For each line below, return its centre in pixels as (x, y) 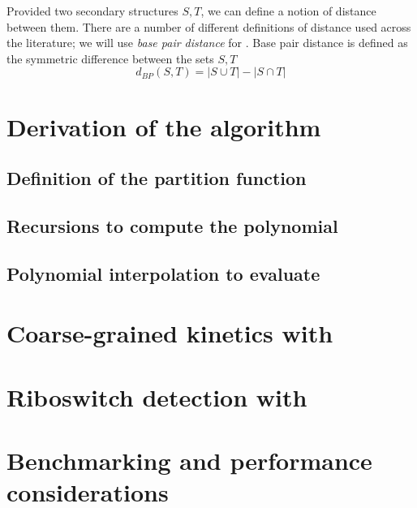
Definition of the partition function (157, 178)
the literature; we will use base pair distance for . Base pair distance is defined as (207, 43)
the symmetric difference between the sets (110, 58)
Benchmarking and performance (189, 461)
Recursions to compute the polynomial (172, 225)
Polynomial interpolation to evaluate (163, 273)
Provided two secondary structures (92, 11)
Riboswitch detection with (157, 396)
